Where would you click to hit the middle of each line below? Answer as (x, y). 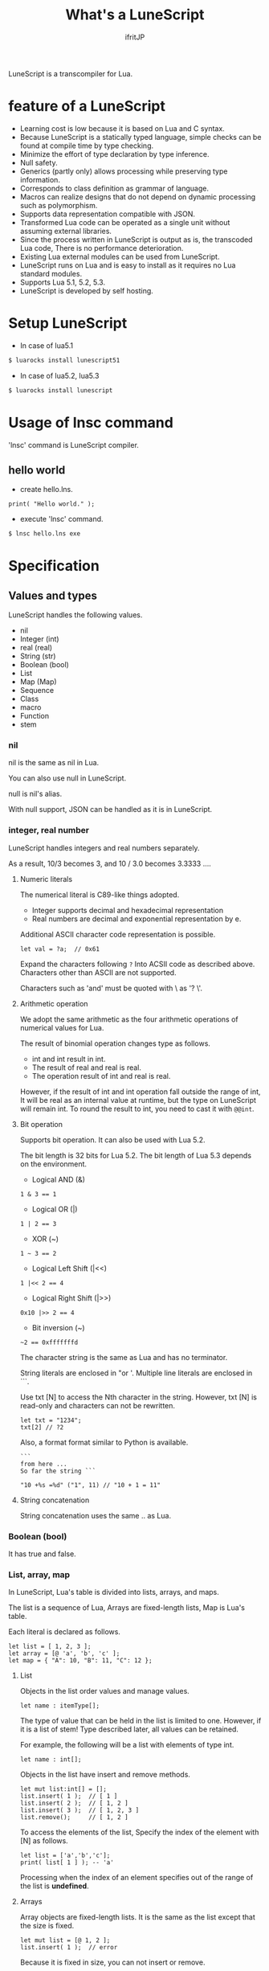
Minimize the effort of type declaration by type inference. (115, 154)
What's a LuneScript (135, 15)
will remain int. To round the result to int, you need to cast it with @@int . (137, 1108)
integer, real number (49, 830)
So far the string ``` (58, 1471)
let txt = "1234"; (51, 1420)
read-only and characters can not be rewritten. (97, 1405)
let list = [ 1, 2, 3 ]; (50, 1647)
